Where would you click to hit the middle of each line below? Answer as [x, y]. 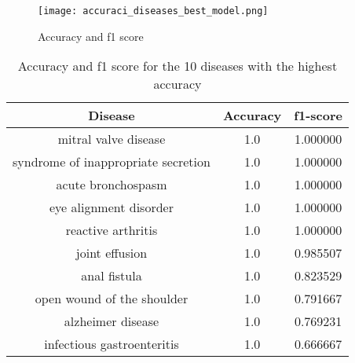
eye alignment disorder [111, 207]
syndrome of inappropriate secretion [112, 162]
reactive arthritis [112, 230]
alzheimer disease [112, 321]
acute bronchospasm [112, 185]
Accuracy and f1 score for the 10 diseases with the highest [177, 66]
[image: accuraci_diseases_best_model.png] [153, 11]
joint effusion [112, 253]
